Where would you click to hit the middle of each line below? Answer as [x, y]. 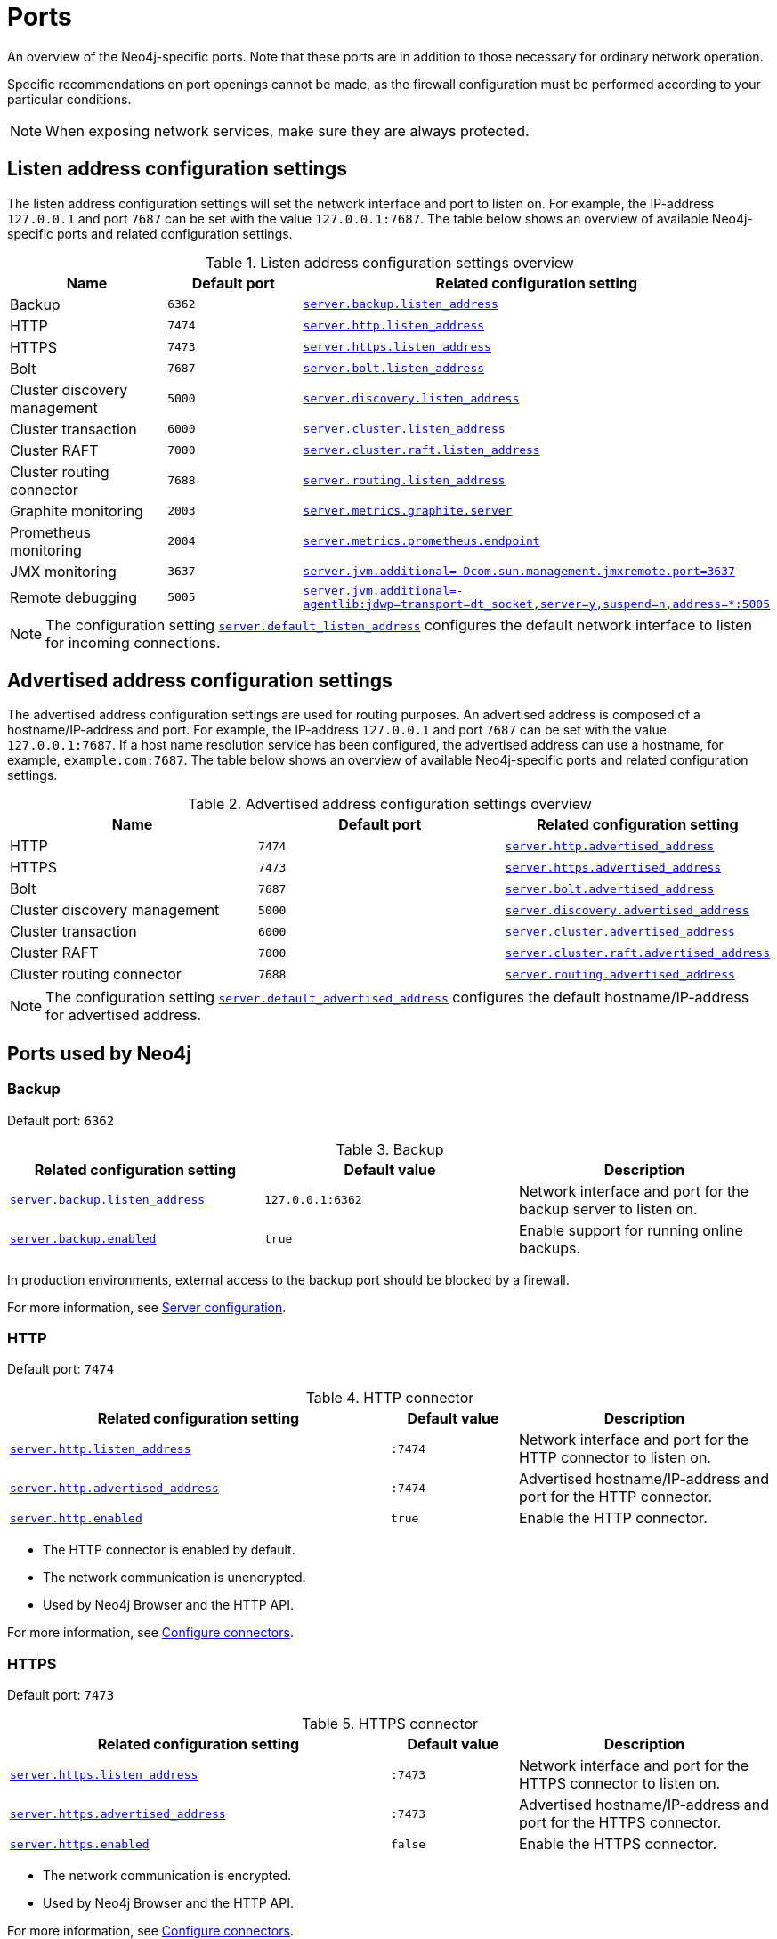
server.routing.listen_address [404, 481]
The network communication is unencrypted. [174, 1578]
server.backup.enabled [83, 1239]
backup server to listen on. [608, 1209]
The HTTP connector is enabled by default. [169, 1550]
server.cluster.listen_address [404, 429]
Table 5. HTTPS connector [390, 1724]
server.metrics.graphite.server [408, 511]
